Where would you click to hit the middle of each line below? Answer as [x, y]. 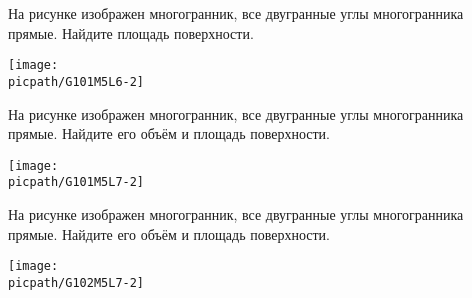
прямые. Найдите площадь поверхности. [131, 32]
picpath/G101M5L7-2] [76, 182]
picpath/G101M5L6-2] [76, 81]
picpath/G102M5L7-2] [76, 282]
